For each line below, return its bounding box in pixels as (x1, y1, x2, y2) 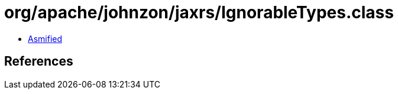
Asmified (28, 33, 63, 44)
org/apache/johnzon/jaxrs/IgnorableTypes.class (4, 2, 394, 22)
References (4, 54, 73, 69)
